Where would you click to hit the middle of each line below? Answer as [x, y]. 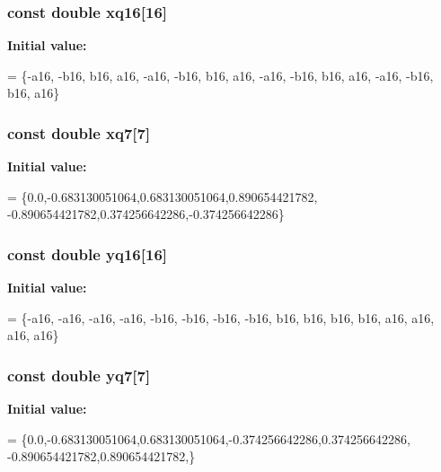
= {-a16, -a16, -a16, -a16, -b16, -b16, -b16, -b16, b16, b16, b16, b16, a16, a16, [221, 317]
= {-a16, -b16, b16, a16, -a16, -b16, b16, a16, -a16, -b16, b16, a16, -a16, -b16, [220, 75]
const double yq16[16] [88, 253]
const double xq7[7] [79, 132]
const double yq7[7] [79, 375]
